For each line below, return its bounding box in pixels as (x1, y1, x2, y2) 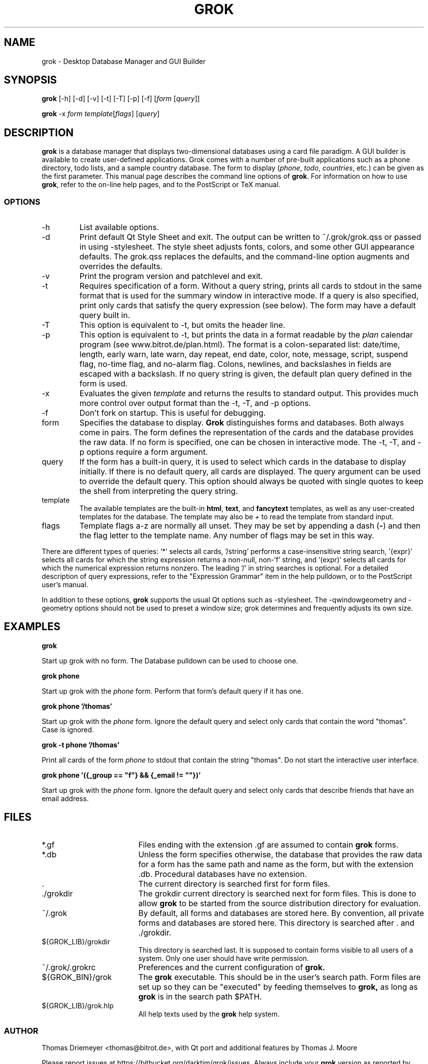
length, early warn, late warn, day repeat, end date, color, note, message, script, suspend (79, 349, 408, 360)
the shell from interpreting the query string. (79, 486, 238, 496)
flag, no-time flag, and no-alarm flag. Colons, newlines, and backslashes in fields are (79, 359, 392, 369)
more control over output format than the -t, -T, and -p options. (79, 398, 311, 408)
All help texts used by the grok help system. (138, 1009, 280, 1018)
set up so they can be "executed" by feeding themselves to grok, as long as (138, 981, 418, 992)
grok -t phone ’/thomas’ (42, 740, 120, 749)
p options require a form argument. (79, 447, 208, 457)
